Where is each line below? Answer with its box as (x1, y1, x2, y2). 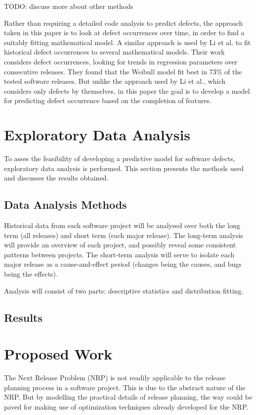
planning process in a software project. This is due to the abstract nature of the (4, 382, 246, 392)
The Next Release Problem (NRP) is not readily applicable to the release (4, 372, 226, 383)
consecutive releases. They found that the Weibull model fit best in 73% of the (4, 66, 242, 76)
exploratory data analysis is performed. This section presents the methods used (4, 163, 244, 173)
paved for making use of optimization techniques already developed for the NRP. (4, 401, 249, 412)
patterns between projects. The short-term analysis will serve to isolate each (4, 249, 235, 259)
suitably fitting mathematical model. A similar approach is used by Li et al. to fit (4, 37, 251, 47)
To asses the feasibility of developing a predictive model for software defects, (4, 153, 235, 164)
